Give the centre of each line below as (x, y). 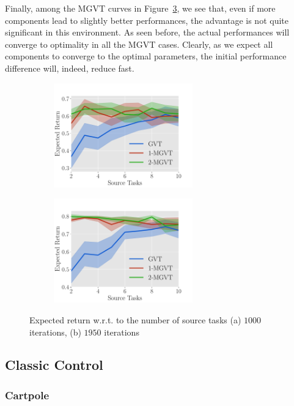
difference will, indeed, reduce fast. (70, 68)
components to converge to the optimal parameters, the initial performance (146, 56)
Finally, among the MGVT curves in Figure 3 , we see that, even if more (140, 8)
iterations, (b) (55, 332)
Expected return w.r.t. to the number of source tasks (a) (135, 319)
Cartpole (27, 395)
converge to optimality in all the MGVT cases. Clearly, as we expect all (139, 44)
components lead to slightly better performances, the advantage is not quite (147, 20)
